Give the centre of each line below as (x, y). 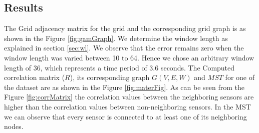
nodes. (14, 126)
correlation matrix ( (35, 77)
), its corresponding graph (110, 77)
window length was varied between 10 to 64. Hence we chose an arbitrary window (129, 57)
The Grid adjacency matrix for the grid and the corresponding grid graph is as (125, 28)
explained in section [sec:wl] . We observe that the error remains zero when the (124, 48)
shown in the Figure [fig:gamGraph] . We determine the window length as (116, 38)
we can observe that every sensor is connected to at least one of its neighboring (125, 116)
